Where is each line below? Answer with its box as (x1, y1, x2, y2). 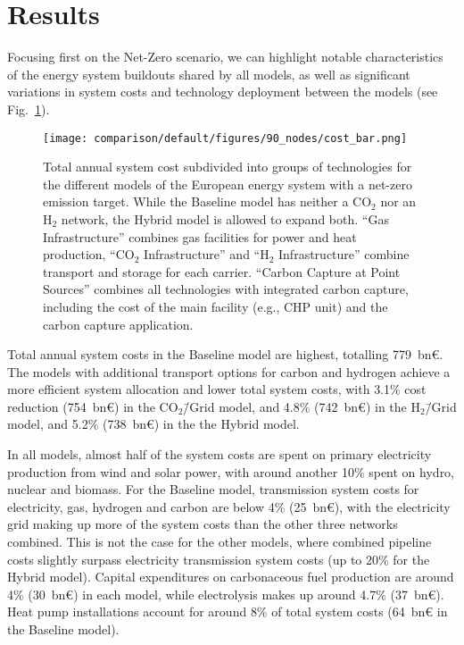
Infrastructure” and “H (144, 245, 269, 264)
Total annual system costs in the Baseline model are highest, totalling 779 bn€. (7, 345, 443, 364)
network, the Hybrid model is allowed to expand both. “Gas (61, 209, 389, 228)
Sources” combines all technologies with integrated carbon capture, (43, 280, 409, 298)
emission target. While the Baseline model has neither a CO (43, 192, 372, 211)
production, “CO (43, 245, 135, 264)
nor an (380, 192, 417, 211)
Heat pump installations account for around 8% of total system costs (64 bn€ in (7, 602, 448, 621)
